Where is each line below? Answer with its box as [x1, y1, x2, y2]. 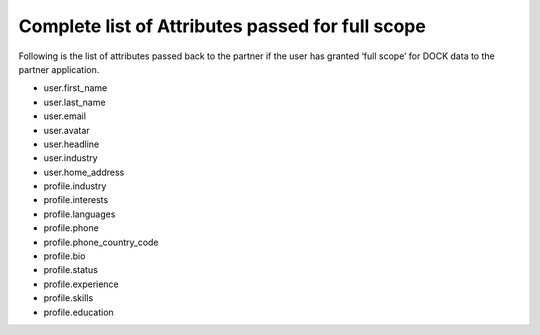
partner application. [18, 63, 100, 75]
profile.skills [43, 292, 94, 304]
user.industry [43, 152, 99, 164]
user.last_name [43, 96, 106, 108]
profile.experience [43, 278, 119, 290]
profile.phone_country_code [43, 236, 159, 248]
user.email [43, 110, 87, 122]
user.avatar [43, 124, 90, 136]
